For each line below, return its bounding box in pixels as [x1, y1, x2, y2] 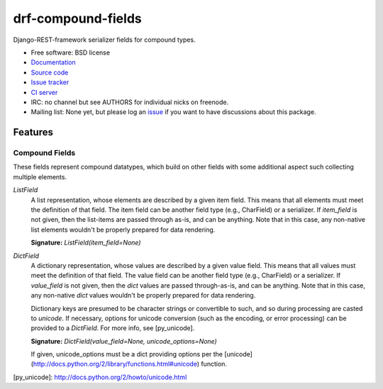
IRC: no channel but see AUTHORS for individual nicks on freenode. [30, 98, 229, 106]
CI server [30, 88, 58, 96]
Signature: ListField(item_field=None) [30, 238, 141, 247]
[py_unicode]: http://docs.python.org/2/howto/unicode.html [13, 373, 187, 381]
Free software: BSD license [30, 48, 110, 57]
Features [13, 126, 53, 138]
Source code [30, 68, 69, 77]
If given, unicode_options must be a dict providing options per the [30, 350, 223, 359]
